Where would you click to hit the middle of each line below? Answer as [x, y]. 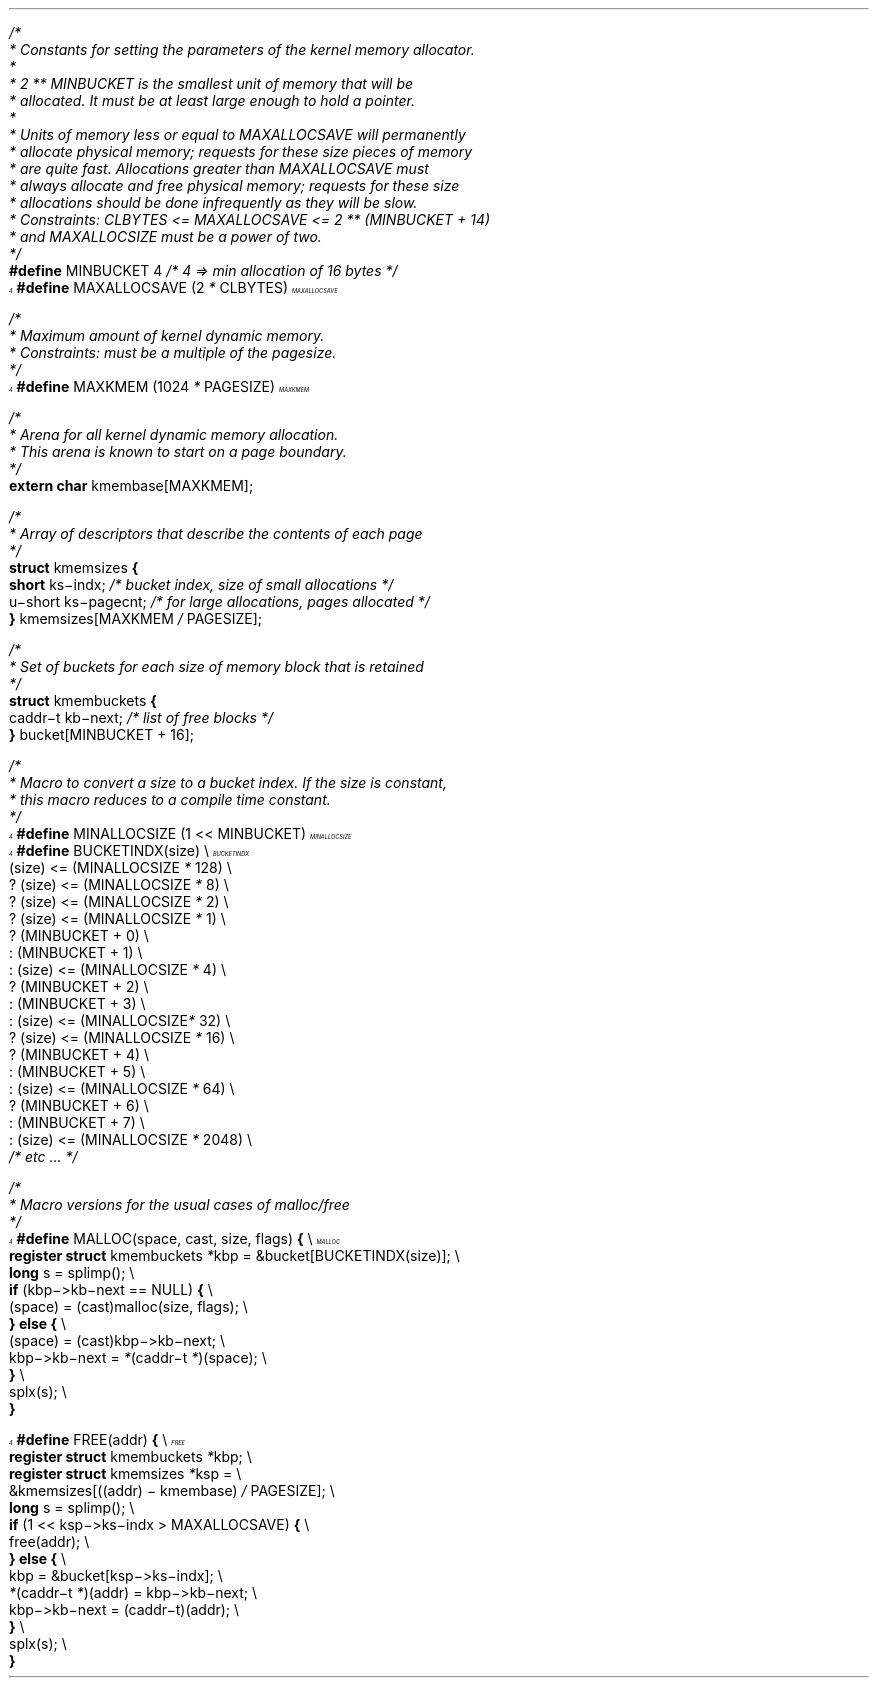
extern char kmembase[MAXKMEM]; [131, 485]
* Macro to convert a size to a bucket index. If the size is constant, [228, 782]
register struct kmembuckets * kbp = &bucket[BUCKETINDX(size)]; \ [234, 1255]
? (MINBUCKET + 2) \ [79, 986]
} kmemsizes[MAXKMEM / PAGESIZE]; [135, 618]
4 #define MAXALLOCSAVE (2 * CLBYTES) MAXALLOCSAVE [173, 287]
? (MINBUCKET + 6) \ [79, 1105]
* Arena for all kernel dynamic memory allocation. [174, 434]
